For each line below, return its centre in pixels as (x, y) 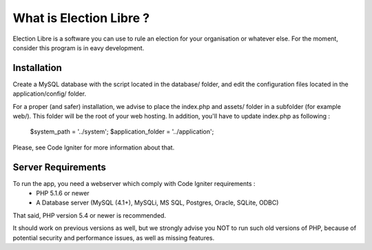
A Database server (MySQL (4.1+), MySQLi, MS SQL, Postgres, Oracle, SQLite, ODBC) (157, 202)
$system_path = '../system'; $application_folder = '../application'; (122, 132)
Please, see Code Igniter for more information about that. (94, 147)
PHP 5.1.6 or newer (63, 194)
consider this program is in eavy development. (79, 48)
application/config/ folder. (49, 94)
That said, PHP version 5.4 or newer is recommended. (90, 215)
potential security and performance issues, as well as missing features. (114, 238)
